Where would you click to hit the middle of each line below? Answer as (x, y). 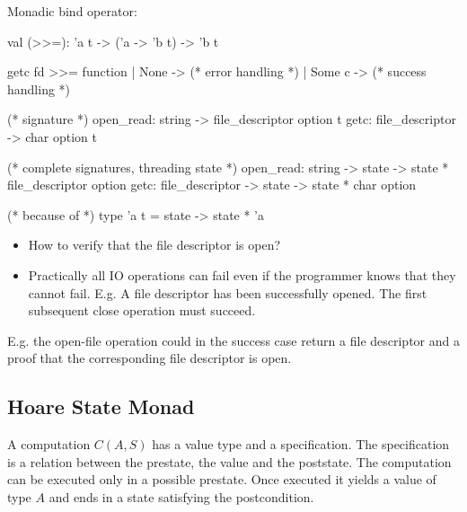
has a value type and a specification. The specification (301, 444)
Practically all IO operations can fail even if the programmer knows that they (242, 274)
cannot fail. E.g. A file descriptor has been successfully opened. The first (228, 292)
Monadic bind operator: (72, 11)
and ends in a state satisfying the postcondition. (181, 496)
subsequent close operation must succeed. (142, 310)
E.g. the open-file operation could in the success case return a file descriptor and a (233, 340)
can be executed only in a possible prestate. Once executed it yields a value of (222, 479)
